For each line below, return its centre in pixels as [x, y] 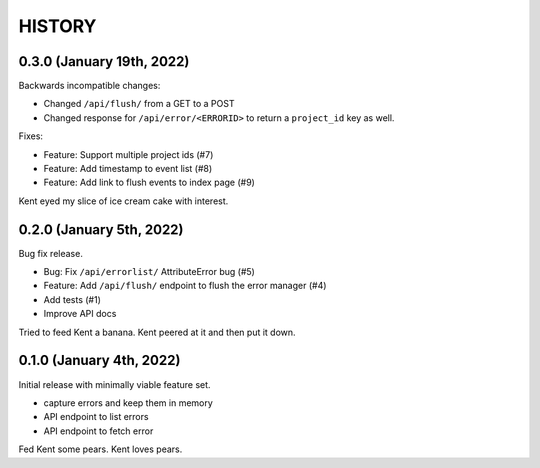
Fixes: [31, 136]
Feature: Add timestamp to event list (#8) [128, 169]
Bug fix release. [51, 253]
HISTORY [57, 26]
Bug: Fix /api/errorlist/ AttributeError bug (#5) [149, 272]
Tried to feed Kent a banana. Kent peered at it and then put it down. [157, 332]
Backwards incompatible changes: [89, 86]
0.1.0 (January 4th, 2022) [99, 360]
